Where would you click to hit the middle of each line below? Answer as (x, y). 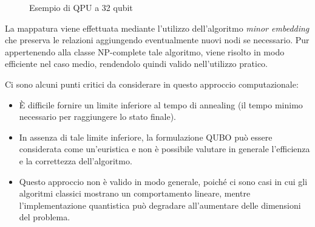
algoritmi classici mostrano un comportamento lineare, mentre (135, 193)
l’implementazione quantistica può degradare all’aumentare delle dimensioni (160, 205)
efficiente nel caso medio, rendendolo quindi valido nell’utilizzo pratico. (137, 64)
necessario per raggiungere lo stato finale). (98, 117)
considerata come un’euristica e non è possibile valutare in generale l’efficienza (164, 149)
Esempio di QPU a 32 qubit (81, 7)
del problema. (45, 217)
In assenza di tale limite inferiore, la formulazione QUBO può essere (146, 137)
